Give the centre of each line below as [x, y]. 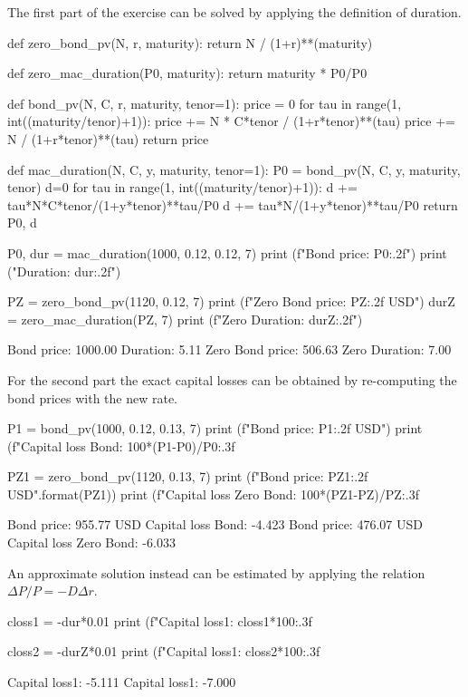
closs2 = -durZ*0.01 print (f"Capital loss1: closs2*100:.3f [164, 651]
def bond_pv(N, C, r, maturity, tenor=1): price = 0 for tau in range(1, [205, 103]
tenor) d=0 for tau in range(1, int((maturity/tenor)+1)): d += [182, 187]
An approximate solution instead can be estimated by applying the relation [216, 572]
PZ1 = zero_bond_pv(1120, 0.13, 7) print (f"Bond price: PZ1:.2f [188, 476]
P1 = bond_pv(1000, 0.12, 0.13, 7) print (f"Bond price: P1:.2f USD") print [215, 428]
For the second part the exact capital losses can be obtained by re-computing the [232, 379]
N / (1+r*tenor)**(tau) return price [108, 138]
